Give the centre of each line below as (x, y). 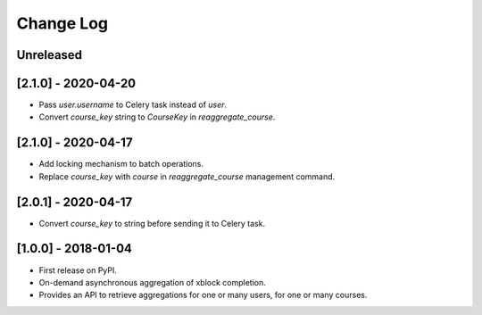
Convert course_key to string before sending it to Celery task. (152, 223)
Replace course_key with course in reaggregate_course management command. (187, 176)
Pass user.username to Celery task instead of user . (133, 105)
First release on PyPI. (78, 270)
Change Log (62, 23)
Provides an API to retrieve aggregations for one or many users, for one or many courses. (203, 295)
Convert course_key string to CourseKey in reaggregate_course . (157, 117)
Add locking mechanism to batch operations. (121, 164)
